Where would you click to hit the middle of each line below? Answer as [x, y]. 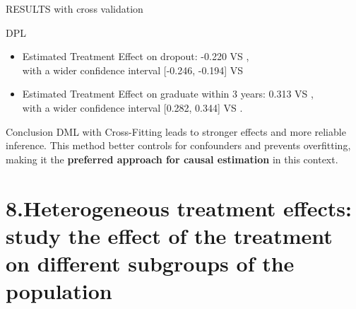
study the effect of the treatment [169, 235]
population [59, 291]
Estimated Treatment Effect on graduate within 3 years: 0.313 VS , [168, 94]
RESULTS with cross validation [75, 8]
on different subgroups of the [150, 263]
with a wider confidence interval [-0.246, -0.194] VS [133, 70]
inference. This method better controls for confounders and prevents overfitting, [178, 145]
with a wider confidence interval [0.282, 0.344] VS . [132, 107]
